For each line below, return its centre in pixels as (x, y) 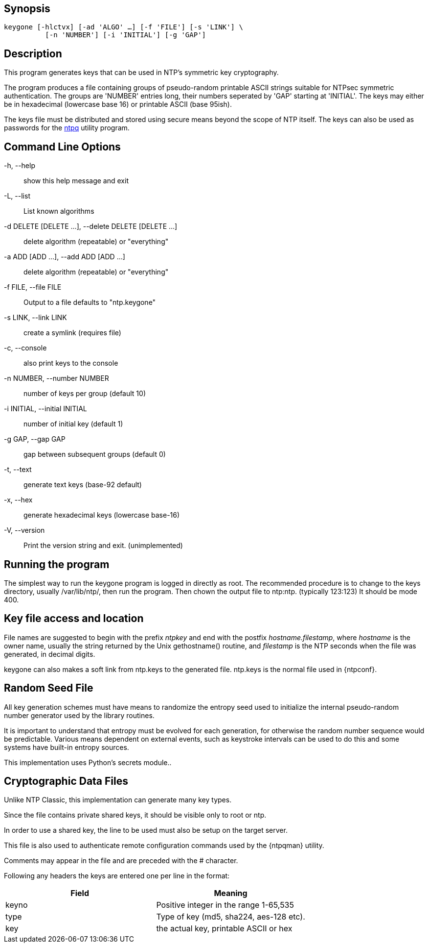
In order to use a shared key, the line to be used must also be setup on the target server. (146, 830)
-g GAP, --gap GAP (35, 439)
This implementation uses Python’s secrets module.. (88, 762)
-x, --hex (18, 500)
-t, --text (18, 470)
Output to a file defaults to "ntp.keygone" (90, 302)
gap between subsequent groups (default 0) (95, 454)
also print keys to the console (71, 363)
